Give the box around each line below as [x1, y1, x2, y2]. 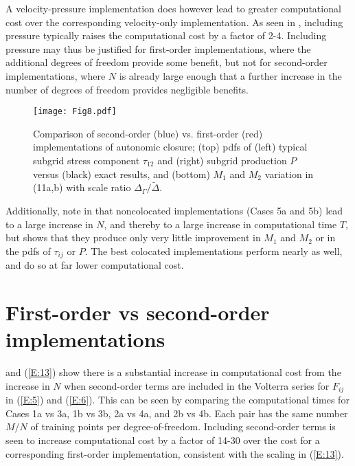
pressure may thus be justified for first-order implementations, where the [5, 41, 311, 56]
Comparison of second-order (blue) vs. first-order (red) [33, 126, 263, 140]
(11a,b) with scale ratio [33, 180, 131, 195]
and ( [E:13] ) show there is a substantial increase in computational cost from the [5, 365, 341, 379]
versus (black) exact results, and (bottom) [33, 166, 210, 181]
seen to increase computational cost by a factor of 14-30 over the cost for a [5, 432, 320, 447]
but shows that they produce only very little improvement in [5, 230, 261, 245]
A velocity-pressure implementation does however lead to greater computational [5, 1, 341, 15]
